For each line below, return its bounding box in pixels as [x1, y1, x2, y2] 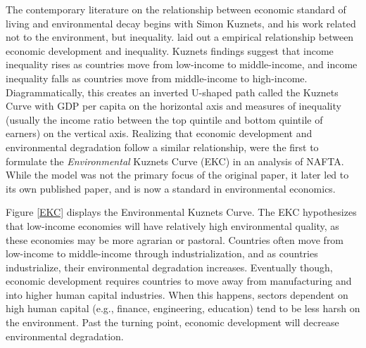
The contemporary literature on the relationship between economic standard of [6, 2, 346, 16]
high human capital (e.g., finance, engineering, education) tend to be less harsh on [6, 301, 360, 316]
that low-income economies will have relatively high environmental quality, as [6, 218, 339, 233]
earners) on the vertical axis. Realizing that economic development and [6, 126, 313, 141]
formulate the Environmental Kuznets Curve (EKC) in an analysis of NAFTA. [6, 153, 344, 168]
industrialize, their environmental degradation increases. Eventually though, [6, 259, 333, 274]
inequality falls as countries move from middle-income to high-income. [6, 70, 308, 85]
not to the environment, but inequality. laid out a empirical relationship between [6, 30, 354, 44]
